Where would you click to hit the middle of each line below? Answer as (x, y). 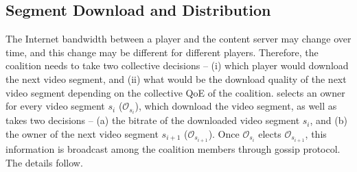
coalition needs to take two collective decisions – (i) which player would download (177, 65)
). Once (224, 133)
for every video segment (55, 106)
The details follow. (44, 162)
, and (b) (329, 120)
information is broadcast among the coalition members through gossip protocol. (173, 148)
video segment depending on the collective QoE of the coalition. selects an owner (175, 92)
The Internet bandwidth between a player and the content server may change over (178, 39)
